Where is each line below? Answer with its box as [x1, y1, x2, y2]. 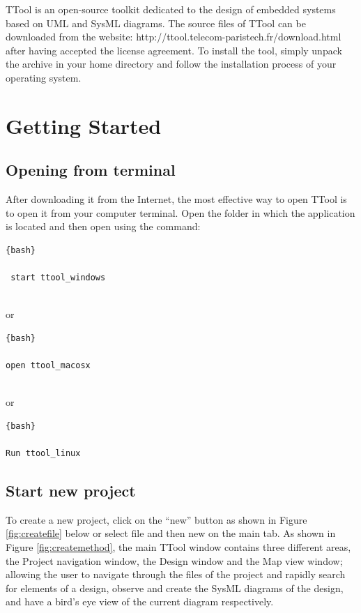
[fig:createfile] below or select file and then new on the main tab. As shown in [6, 526, 336, 540]
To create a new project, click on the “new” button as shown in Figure [6, 512, 307, 527]
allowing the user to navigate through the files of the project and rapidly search [6, 567, 346, 582]
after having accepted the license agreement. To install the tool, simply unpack [6, 43, 342, 57]
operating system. [6, 70, 82, 84]
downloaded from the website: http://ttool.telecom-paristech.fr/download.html [6, 29, 341, 44]
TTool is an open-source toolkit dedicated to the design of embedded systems [6, 2, 336, 16]
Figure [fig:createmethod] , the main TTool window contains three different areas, [6, 540, 351, 554]
